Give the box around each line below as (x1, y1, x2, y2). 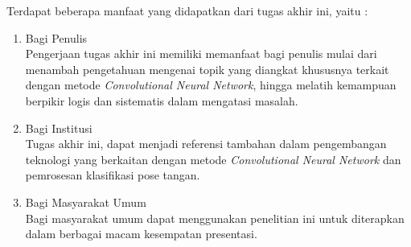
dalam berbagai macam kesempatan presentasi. (25, 225, 257, 242)
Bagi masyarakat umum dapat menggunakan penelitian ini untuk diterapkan (25, 209, 405, 226)
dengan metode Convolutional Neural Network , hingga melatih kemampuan (25, 76, 397, 93)
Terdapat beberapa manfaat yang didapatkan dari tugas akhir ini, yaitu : (6, 2, 368, 19)
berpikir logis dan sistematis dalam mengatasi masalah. (25, 92, 298, 109)
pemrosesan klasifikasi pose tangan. (25, 167, 200, 183)
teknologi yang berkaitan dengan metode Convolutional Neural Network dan (25, 150, 401, 167)
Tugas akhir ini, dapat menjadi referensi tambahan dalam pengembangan (25, 135, 387, 152)
